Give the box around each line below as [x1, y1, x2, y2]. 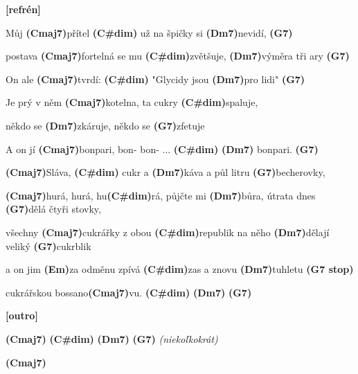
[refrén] [6, 2, 41, 16]
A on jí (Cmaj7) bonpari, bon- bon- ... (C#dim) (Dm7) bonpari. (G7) [6, 141, 319, 156]
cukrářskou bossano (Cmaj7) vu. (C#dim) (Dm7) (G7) [6, 285, 252, 299]
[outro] [6, 308, 38, 323]
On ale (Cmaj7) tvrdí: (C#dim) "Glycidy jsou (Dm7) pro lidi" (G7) [6, 71, 305, 86]
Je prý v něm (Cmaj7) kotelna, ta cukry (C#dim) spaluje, [6, 95, 258, 109]
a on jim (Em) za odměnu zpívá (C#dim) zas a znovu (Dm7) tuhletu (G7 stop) [6, 262, 354, 276]
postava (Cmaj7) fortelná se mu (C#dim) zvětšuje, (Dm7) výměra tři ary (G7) [6, 48, 350, 63]
